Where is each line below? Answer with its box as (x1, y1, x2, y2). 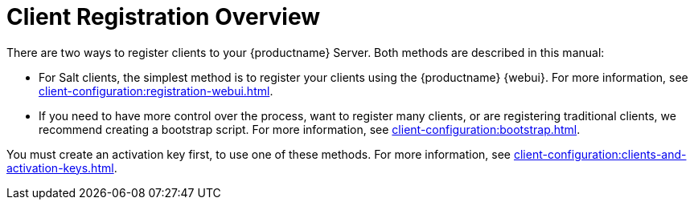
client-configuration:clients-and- (513, 147, 687, 161)
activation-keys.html (6, 160, 114, 175)
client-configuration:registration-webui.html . (39, 83, 273, 98)
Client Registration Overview (6, 3, 321, 30)
